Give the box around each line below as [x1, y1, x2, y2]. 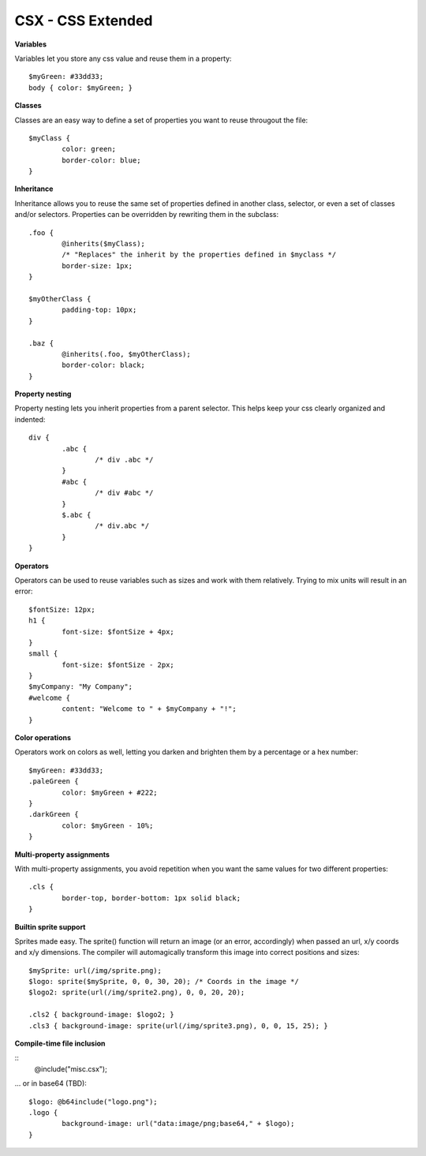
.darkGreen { [28, 810, 79, 819]
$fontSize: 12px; [28, 604, 95, 614]
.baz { [28, 339, 54, 347]
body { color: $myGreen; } [28, 83, 133, 92]
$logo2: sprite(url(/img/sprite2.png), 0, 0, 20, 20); [28, 988, 245, 997]
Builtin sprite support [14, 922, 86, 931]
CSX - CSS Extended [14, 12, 153, 29]
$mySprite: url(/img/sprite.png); [28, 966, 162, 975]
